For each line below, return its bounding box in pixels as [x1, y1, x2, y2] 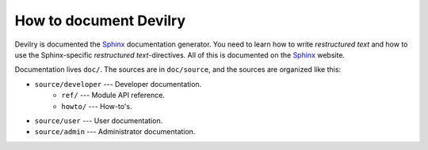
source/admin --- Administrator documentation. [34, 127, 196, 137]
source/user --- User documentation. [34, 115, 163, 126]
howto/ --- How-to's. [61, 101, 132, 111]
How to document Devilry [14, 12, 186, 29]
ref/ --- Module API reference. [61, 91, 166, 100]
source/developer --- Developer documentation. [34, 79, 202, 88]
